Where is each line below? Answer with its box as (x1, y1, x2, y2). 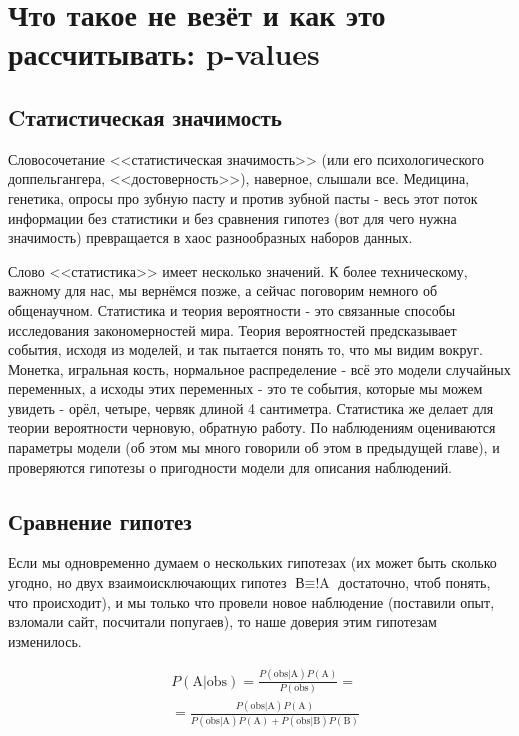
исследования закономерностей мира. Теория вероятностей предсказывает (8, 319, 457, 340)
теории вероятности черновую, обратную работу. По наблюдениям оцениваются (8, 417, 496, 438)
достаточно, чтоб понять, (338, 572, 491, 593)
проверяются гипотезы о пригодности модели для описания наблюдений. (8, 456, 453, 477)
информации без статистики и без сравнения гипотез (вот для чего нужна (8, 207, 457, 228)
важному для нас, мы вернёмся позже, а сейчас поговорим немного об (8, 280, 438, 301)
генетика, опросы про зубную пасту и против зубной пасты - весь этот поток (8, 187, 478, 208)
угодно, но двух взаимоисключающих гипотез (8, 572, 287, 593)
